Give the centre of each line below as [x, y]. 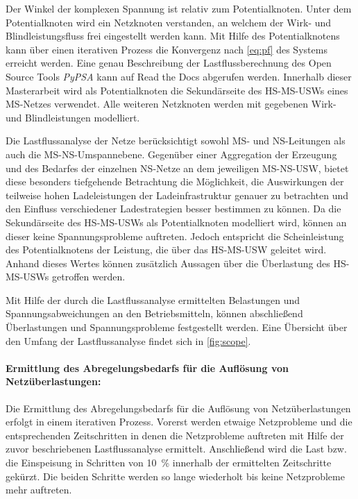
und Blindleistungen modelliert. [73, 117]
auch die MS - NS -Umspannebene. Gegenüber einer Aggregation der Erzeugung [171, 154]
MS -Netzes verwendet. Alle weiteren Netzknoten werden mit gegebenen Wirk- [171, 104]
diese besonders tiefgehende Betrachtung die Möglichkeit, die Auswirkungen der [175, 181]
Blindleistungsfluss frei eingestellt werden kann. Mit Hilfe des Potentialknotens [173, 36]
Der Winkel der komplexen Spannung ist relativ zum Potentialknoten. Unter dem [179, 8]
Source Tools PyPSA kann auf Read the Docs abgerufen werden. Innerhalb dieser [179, 76]
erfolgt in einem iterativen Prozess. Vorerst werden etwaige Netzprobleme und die [179, 422]
